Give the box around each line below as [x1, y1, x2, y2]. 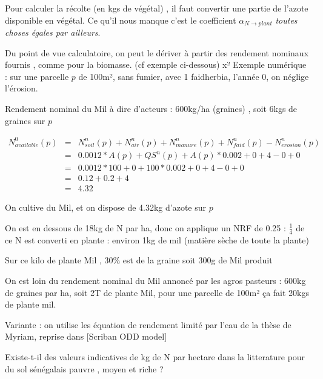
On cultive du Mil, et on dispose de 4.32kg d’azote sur [5, 201, 206, 214]
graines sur [5, 114, 45, 127]
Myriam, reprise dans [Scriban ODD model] [5, 330, 167, 343]
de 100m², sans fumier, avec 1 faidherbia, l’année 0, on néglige [78, 70, 309, 82]
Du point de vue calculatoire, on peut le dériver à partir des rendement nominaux [5, 46, 309, 59]
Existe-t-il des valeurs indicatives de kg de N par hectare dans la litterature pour [5, 350, 305, 363]
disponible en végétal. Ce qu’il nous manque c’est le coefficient [5, 13, 236, 26]
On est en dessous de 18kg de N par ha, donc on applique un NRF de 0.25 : [5, 221, 286, 234]
